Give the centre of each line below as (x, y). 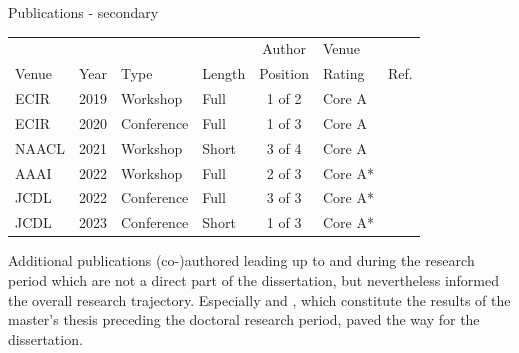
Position (284, 73)
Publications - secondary (83, 12)
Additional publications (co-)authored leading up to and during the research (241, 260)
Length (224, 73)
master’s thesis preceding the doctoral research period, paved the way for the (244, 319)
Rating (343, 73)
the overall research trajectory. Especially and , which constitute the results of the (259, 299)
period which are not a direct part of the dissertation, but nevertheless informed (253, 279)
